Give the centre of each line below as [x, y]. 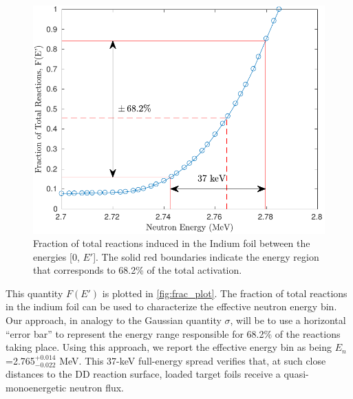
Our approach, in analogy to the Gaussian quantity [114, 320]
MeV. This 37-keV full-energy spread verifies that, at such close [193, 360]
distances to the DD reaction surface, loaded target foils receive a [143, 374]
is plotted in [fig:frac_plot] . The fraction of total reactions [225, 293]
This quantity [34, 293]
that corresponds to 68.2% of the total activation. [138, 270]
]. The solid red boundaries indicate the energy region [206, 256]
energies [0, [56, 256]
